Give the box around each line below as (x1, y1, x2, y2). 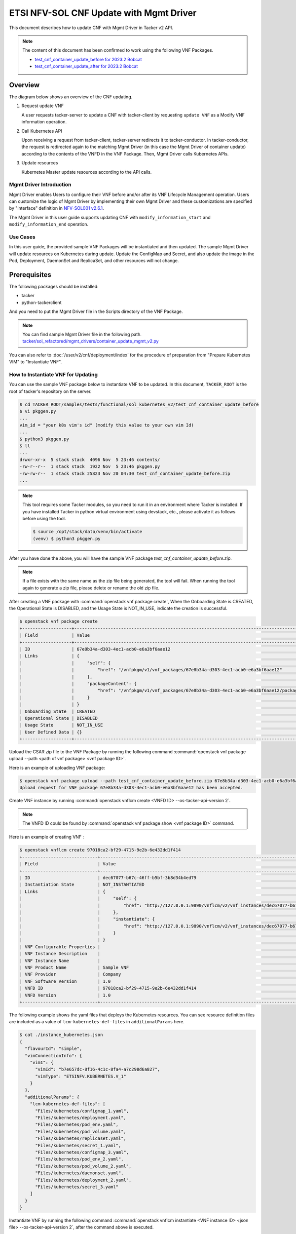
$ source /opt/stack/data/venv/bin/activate (33, 529, 143, 535)
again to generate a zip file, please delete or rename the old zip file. (22, 585, 160, 591)
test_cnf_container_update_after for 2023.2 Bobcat (35, 63, 138, 69)
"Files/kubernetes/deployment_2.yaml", (35, 1177, 132, 1183)
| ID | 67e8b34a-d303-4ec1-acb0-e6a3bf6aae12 (19, 647, 171, 652)
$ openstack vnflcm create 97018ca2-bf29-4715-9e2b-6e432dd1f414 (19, 847, 181, 853)
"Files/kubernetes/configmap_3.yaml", (35, 1149, 129, 1155)
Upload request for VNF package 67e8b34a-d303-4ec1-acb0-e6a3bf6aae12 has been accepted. (19, 785, 244, 791)
